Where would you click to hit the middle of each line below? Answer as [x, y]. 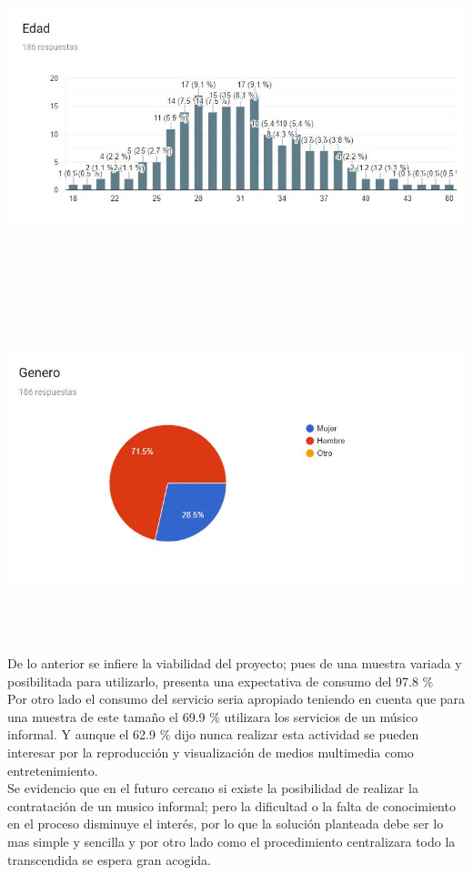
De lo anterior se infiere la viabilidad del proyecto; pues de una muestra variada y [235, 663]
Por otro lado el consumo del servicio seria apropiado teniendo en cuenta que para [236, 699]
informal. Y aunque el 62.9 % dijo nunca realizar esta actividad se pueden [213, 734]
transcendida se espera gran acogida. [109, 859]
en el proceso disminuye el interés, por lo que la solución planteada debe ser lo [226, 824]
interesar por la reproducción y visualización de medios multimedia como [211, 753]
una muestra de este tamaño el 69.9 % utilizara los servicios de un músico [213, 716]
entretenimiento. [53, 770]
